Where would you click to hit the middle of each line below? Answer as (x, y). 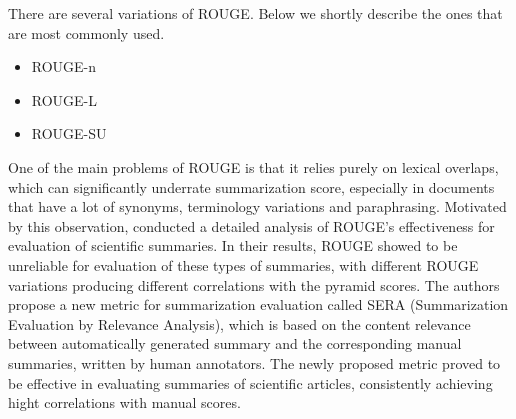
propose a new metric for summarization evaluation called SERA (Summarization (258, 304)
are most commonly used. (86, 32)
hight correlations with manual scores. (124, 402)
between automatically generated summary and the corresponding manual (235, 343)
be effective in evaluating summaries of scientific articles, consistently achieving (250, 382)
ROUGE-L (64, 99)
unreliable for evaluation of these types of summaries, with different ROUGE (243, 264)
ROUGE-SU (69, 133)
